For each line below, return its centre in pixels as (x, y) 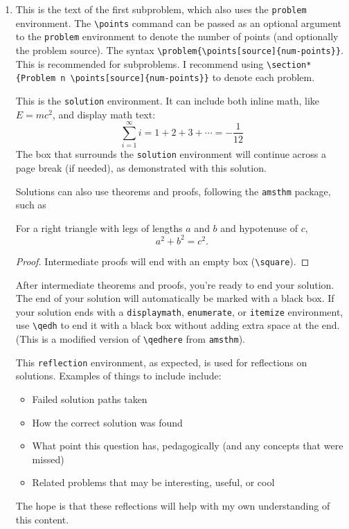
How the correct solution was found (107, 422)
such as (31, 205)
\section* (289, 65)
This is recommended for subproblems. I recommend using (140, 63)
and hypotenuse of (259, 227)
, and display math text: (104, 114)
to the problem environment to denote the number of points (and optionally (177, 36)
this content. (42, 519)
